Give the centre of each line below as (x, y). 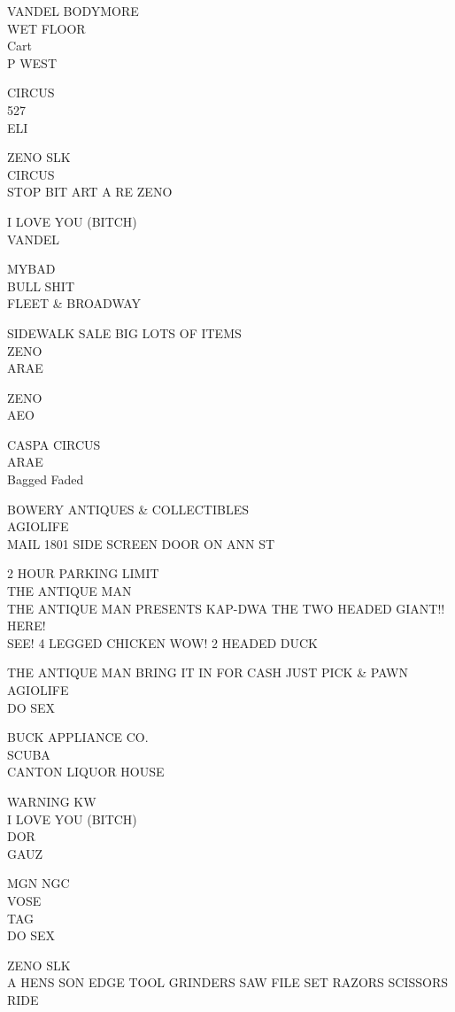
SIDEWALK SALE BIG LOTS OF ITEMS (124, 332)
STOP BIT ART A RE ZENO (90, 192)
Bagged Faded (46, 479)
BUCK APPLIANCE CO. (78, 737)
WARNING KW (52, 801)
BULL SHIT (41, 286)
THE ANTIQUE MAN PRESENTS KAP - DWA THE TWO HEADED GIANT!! (226, 608)
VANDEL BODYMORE (73, 11)
